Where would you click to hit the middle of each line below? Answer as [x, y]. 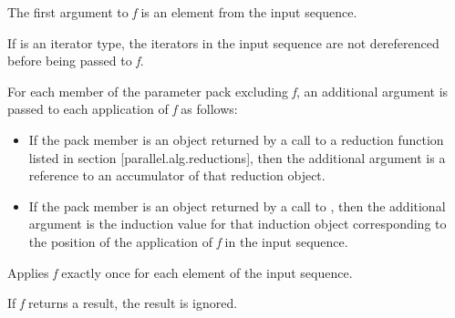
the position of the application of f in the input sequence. [188, 241]
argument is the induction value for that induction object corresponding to [238, 224]
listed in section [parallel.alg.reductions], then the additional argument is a [237, 157]
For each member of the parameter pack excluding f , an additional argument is [228, 91]
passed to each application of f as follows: [123, 109]
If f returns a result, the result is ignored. [123, 303]
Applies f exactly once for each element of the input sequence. [180, 272]
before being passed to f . [76, 61]
